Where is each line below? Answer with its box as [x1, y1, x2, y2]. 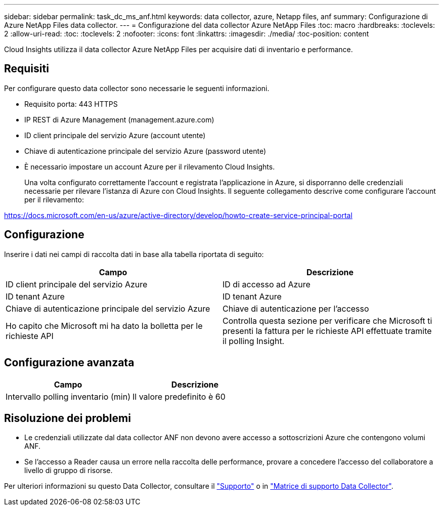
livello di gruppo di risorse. [24, 466, 113, 475]
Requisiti [4, 62, 49, 75]
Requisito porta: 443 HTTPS [24, 99, 118, 108]
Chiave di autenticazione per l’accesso [223, 303, 369, 314]
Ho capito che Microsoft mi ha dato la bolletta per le [6, 320, 203, 331]
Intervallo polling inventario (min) [6, 391, 130, 402]
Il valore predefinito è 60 [132, 391, 226, 402]
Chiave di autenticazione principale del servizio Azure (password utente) [24, 146, 267, 155]
